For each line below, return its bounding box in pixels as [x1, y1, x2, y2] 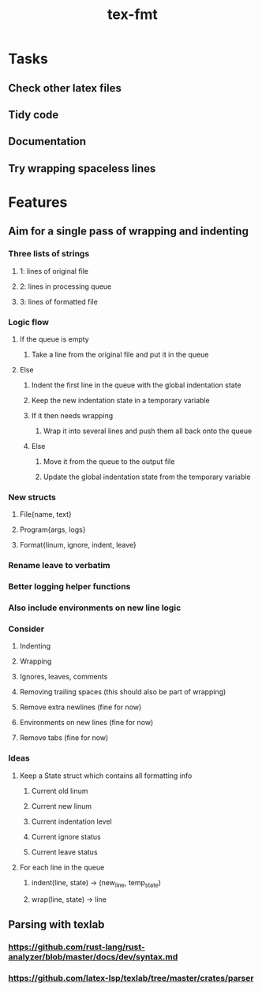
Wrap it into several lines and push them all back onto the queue [43, 426, 253, 436]
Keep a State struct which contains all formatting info [19, 771, 193, 780]
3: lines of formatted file [19, 297, 99, 306]
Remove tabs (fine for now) [19, 733, 109, 742]
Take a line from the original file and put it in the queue [31, 350, 209, 359]
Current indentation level [31, 817, 112, 826]
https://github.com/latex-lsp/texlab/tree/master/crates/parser [8, 972, 254, 983]
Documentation [8, 135, 87, 148]
